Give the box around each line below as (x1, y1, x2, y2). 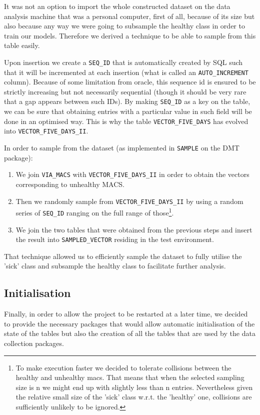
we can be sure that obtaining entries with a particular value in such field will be (4, 106, 252, 116)
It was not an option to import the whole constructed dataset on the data (4, 1, 230, 11)
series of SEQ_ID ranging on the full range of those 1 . (15, 206, 174, 217)
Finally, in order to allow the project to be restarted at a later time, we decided (4, 308, 248, 319)
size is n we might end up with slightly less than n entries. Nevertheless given (15, 381, 253, 392)
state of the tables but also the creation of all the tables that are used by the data (4, 328, 255, 338)
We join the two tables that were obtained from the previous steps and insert (15, 224, 252, 234)
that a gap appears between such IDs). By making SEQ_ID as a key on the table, (4, 96, 250, 106)
